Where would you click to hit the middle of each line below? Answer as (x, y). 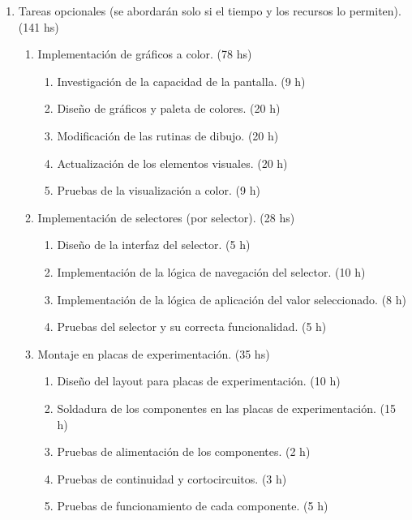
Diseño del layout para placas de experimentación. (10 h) (199, 381)
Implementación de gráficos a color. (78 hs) (145, 54)
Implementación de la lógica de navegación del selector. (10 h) (211, 271)
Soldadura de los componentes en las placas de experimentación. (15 (227, 408)
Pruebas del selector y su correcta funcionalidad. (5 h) (192, 327)
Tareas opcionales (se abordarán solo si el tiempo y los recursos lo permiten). (210, 11)
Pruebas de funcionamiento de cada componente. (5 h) (193, 506)
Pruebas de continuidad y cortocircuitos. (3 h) (172, 478)
